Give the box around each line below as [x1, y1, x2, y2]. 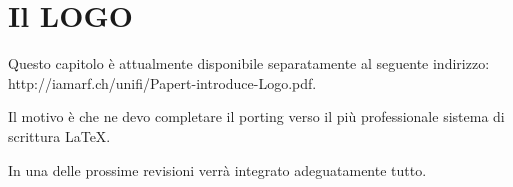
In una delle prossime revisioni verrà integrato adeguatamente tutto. [8, 159, 427, 180]
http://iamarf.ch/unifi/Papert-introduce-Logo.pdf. [8, 72, 317, 93]
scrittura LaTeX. [8, 125, 111, 146]
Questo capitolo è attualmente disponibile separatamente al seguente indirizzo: [8, 53, 490, 74]
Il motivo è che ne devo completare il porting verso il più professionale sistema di [8, 106, 505, 127]
